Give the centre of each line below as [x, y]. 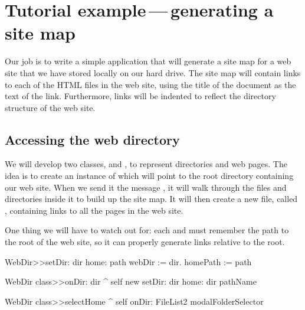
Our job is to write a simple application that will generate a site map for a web [148, 61]
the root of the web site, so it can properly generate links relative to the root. [145, 242]
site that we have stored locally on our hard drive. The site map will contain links [153, 72]
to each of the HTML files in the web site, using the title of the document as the [150, 84]
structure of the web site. [50, 107]
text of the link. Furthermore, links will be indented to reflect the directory [140, 96]
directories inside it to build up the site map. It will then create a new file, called [151, 199]
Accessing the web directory [92, 139]
